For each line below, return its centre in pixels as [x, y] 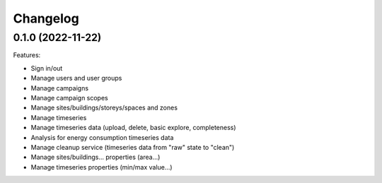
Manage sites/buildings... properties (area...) [95, 157]
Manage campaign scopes [70, 98]
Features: [27, 55]
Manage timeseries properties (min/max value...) [102, 167]
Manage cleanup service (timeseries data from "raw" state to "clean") [133, 147]
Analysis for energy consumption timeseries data [102, 137]
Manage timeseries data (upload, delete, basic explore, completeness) [133, 128]
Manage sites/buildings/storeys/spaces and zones [104, 108]
